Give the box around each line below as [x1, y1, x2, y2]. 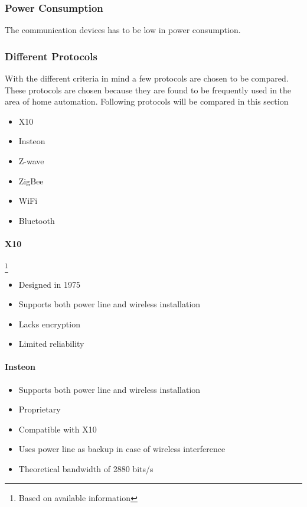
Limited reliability [18, 337, 84, 350]
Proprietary [18, 403, 61, 415]
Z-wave [18, 155, 44, 167]
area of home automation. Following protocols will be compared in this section [5, 95, 289, 108]
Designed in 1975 [18, 278, 80, 290]
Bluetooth [18, 214, 55, 226]
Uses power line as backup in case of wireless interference [18, 443, 226, 455]
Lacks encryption [18, 317, 80, 330]
